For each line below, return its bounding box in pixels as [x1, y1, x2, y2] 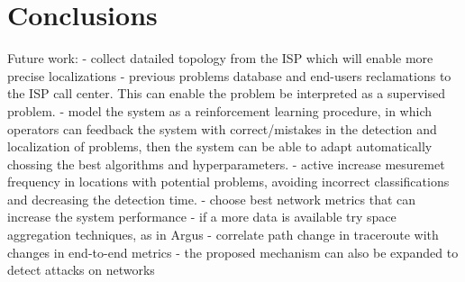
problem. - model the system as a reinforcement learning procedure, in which [7, 101, 433, 120]
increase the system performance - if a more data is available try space [7, 207, 397, 226]
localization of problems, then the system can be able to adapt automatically [7, 137, 433, 156]
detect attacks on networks [7, 260, 155, 279]
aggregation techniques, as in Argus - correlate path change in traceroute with [7, 225, 439, 244]
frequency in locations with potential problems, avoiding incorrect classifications [7, 172, 450, 191]
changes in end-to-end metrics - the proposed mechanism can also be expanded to [7, 242, 459, 261]
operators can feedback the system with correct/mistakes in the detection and [7, 119, 437, 138]
